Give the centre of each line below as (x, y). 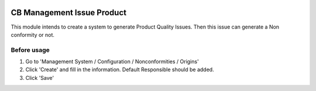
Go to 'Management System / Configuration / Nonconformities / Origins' (112, 62)
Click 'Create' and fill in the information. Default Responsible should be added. (120, 69)
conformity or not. (33, 34)
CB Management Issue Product (69, 13)
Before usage (30, 50)
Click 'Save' (40, 78)
